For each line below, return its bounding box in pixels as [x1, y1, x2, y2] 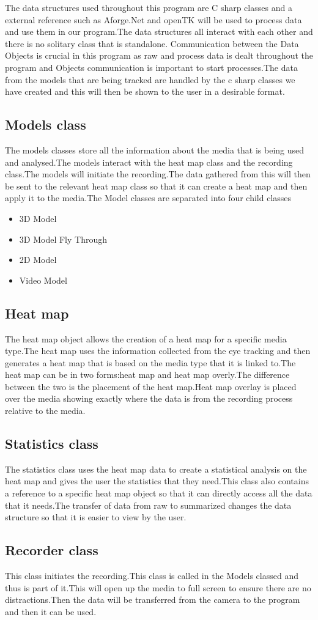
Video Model [19, 273, 67, 286]
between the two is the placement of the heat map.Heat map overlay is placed [5, 380, 297, 393]
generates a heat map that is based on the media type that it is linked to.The [5, 356, 296, 369]
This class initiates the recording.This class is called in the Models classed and [5, 569, 298, 582]
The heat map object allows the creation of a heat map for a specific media [5, 332, 287, 345]
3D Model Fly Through [19, 232, 107, 245]
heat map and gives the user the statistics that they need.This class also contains [5, 474, 309, 487]
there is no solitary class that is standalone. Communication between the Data [5, 37, 299, 50]
